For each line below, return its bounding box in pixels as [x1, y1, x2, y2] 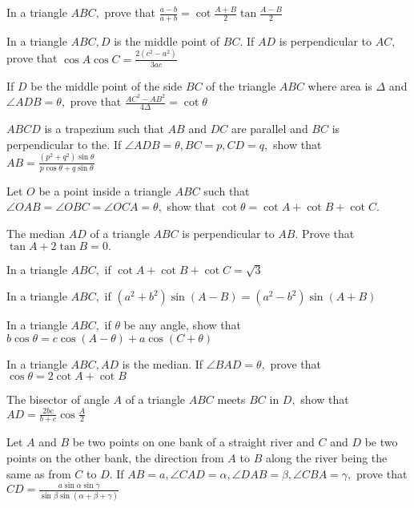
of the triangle [206, 77, 276, 94]
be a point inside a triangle [38, 182, 171, 199]
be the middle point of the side [30, 77, 183, 94]
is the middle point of [114, 32, 220, 49]
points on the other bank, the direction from [6, 449, 224, 466]
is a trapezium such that [44, 120, 164, 137]
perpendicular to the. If [6, 135, 122, 152]
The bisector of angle [6, 391, 110, 408]
